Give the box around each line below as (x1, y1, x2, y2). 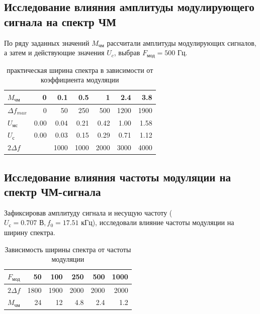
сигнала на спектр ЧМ (4, 14, 117, 29)
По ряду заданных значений (4, 37, 90, 48)
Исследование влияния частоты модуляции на (4, 169, 231, 184)
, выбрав (114, 47, 140, 58)
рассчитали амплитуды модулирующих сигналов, (107, 37, 256, 48)
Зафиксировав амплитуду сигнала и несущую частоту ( (4, 207, 172, 218)
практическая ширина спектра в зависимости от (7, 64, 153, 75)
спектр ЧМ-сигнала (4, 184, 101, 199)
